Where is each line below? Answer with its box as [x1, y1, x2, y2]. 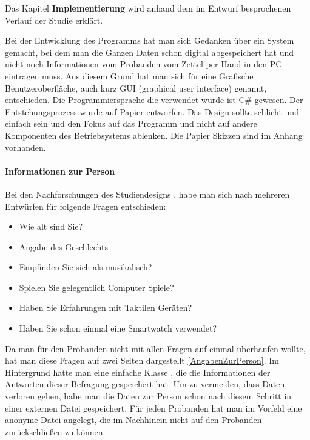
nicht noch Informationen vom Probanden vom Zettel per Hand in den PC [5, 58, 282, 70]
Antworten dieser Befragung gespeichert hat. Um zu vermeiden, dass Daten [5, 378, 285, 390]
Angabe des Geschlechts [19, 240, 108, 253]
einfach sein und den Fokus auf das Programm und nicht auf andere [5, 117, 257, 130]
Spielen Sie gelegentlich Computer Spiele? [19, 281, 174, 293]
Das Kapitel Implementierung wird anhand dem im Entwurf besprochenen [5, 2, 291, 14]
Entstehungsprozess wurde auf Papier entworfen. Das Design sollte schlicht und [5, 105, 299, 118]
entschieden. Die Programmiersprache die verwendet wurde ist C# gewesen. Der [5, 93, 303, 106]
